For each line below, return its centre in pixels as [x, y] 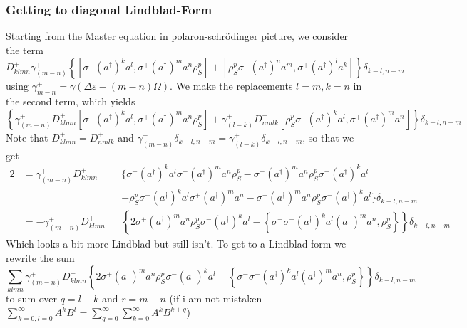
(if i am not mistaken [216, 298]
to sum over [32, 298]
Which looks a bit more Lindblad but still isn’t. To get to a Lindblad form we [176, 244]
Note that [27, 137]
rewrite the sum [40, 257]
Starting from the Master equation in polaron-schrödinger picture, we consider [177, 36]
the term [25, 49]
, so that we [328, 137]
